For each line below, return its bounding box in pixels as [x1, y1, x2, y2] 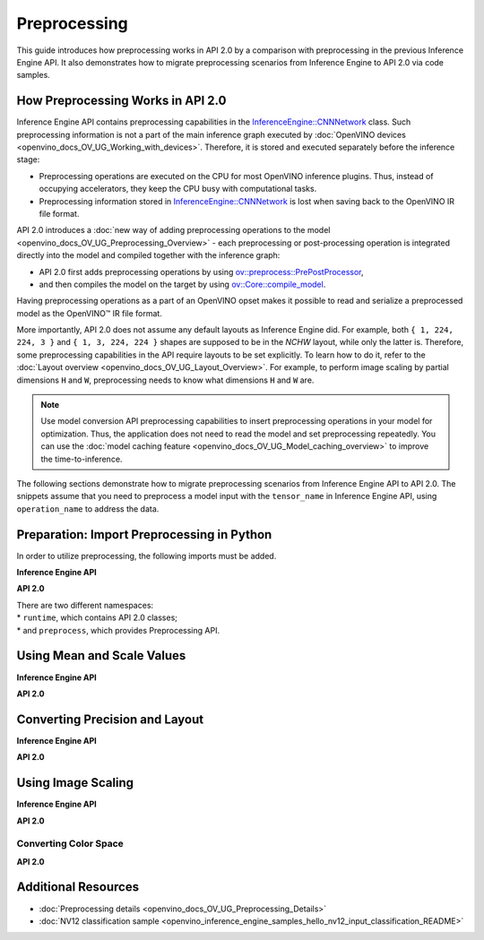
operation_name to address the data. [16, 503, 160, 514]
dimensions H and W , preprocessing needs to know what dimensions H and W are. [16, 375, 315, 385]
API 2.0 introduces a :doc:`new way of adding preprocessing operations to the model [16, 225, 331, 236]
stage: [16, 154, 40, 165]
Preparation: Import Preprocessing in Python [16, 527, 272, 542]
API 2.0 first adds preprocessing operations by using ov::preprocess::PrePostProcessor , [39, 266, 364, 277]
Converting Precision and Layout [16, 711, 204, 727]
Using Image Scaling [16, 775, 134, 790]
